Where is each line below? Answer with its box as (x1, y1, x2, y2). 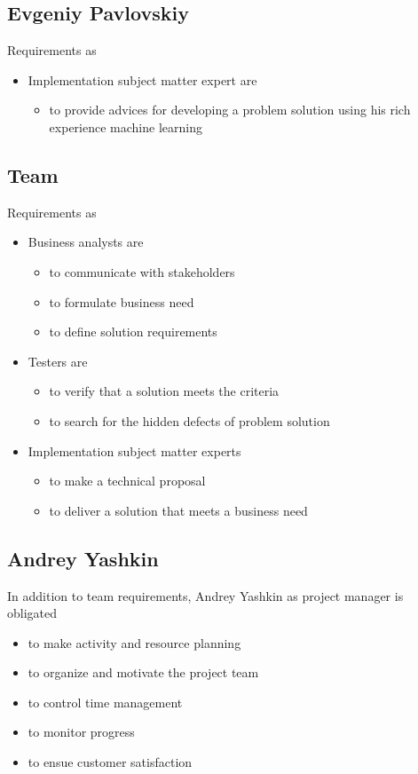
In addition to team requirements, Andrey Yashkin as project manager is (7, 586, 404, 604)
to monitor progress (28, 723, 135, 741)
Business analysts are (28, 233, 144, 251)
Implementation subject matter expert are (28, 70, 257, 89)
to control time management (28, 692, 183, 711)
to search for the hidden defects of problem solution (49, 411, 330, 430)
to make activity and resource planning (28, 633, 241, 652)
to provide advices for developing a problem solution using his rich (49, 100, 411, 119)
